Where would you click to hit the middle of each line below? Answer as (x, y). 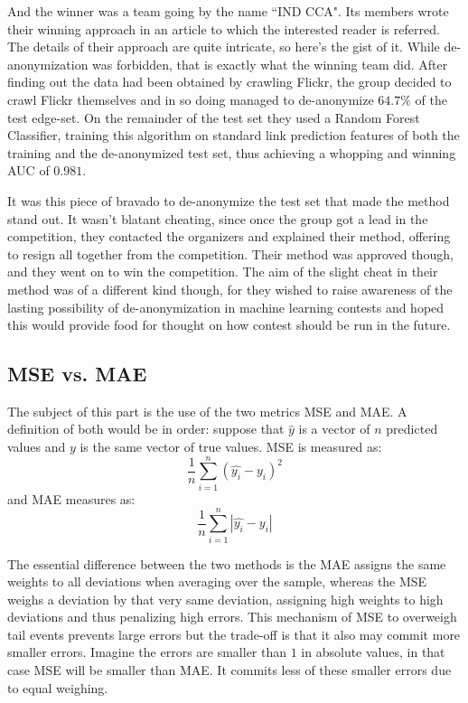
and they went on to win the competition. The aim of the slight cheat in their (223, 272)
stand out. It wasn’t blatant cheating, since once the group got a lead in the (218, 218)
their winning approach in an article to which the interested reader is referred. (224, 28)
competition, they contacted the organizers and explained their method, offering (229, 236)
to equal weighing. (58, 687)
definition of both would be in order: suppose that (146, 429)
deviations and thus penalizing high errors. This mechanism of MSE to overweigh (232, 617)
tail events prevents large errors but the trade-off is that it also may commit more (234, 634)
